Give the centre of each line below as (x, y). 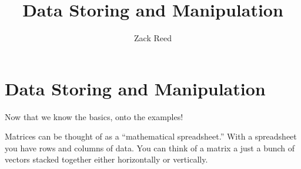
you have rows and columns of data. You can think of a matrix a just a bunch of (150, 148)
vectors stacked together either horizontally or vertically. (106, 159)
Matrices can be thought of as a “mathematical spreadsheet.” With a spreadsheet (151, 136)
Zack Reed (153, 38)
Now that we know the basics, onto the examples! (94, 116)
